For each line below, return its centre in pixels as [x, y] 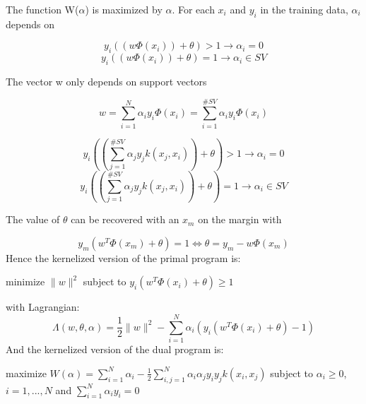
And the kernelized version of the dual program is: [115, 349]
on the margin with [240, 219]
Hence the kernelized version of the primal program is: [123, 257]
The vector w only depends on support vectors [106, 81]
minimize [25, 281]
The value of [33, 219]
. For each [193, 9]
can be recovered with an [125, 219]
